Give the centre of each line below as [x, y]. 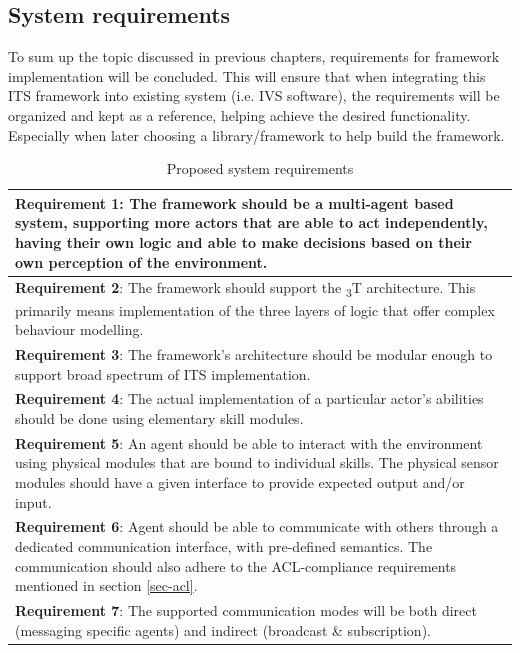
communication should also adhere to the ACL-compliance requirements [236, 565]
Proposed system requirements [260, 168]
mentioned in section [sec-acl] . [106, 585]
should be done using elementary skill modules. [159, 417]
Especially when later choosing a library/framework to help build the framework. [256, 134]
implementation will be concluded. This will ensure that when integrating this [247, 75]
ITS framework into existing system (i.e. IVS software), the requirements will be [254, 95]
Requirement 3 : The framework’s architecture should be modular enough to [254, 353]
